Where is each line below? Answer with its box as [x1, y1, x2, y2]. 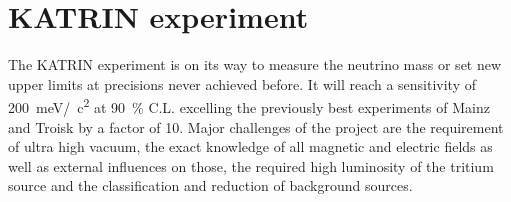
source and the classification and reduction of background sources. [8, 175, 413, 196]
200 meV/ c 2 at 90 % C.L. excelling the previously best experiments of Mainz [8, 94, 490, 117]
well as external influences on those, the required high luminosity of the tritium [8, 155, 494, 176]
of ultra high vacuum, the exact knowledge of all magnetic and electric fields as [8, 136, 493, 157]
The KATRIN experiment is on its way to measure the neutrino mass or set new [8, 54, 502, 75]
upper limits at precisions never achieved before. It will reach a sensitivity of [8, 73, 477, 94]
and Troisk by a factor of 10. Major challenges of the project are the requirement [8, 116, 504, 137]
